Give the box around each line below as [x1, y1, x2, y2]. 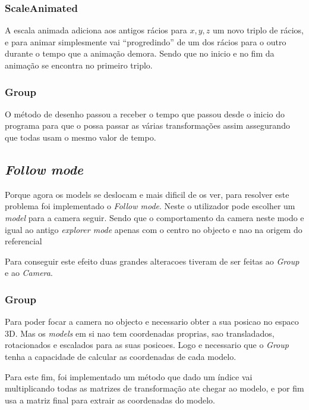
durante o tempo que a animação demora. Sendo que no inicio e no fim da [5, 47, 275, 60]
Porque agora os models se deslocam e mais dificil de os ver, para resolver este [5, 188, 289, 200]
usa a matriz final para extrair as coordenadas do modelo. [5, 393, 215, 406]
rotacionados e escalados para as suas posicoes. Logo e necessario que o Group [5, 338, 289, 351]
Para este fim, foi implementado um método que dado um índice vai [5, 370, 253, 383]
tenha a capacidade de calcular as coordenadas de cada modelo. [5, 350, 237, 362]
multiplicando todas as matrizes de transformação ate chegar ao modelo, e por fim [5, 382, 304, 395]
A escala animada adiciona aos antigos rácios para [5, 24, 187, 36]
